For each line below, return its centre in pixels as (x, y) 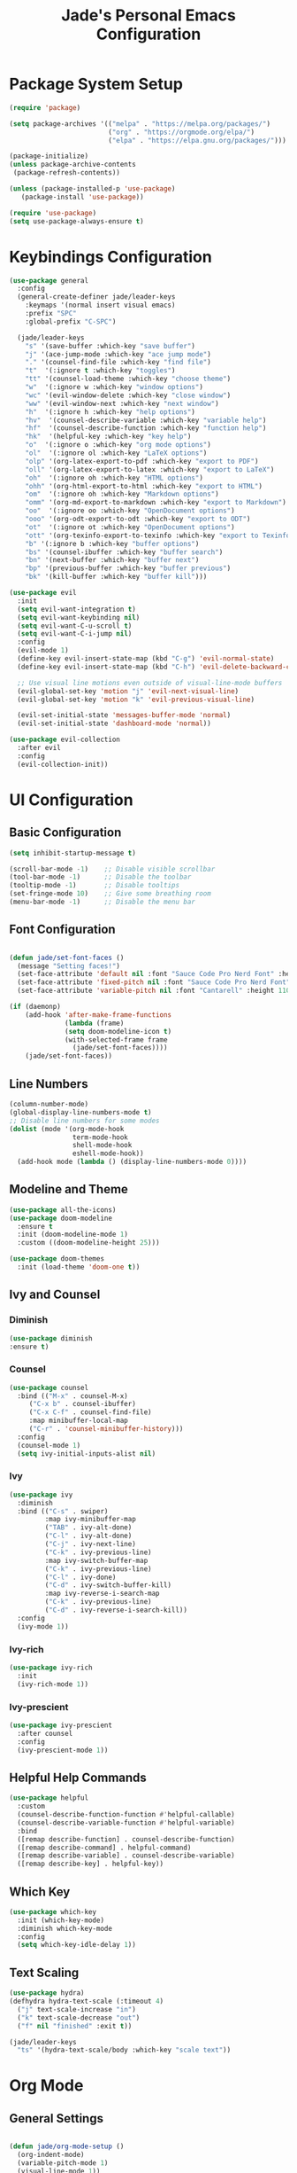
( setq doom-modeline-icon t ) (118, 1031)
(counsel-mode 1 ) (49, 1445)
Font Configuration (63, 930)
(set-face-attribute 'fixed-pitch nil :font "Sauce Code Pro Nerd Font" (154, 982)
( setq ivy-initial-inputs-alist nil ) (87, 1454)
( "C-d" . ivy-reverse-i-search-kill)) (116, 1610)
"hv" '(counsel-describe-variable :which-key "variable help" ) (146, 420)
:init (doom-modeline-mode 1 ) (72, 1235)
